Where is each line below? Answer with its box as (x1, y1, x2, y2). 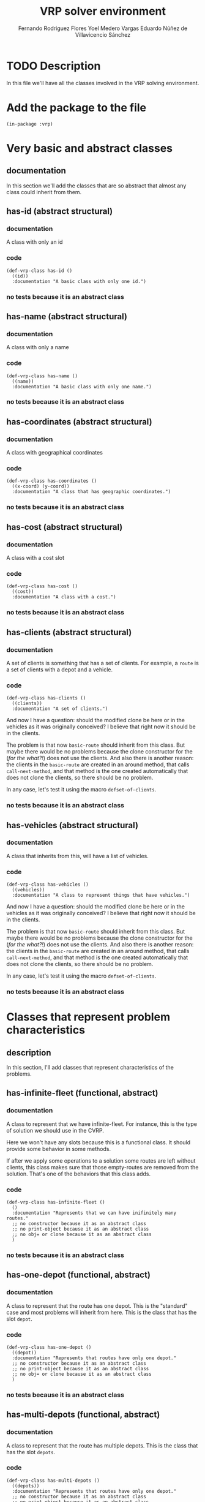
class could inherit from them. (6, 188, 82, 195)
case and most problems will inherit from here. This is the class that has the (6, 1308, 197, 1316)
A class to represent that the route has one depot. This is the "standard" (6, 1302, 188, 1309)
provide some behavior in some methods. (6, 1145, 111, 1152)
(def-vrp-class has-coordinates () (6, 478, 97, 485)
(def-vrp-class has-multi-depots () (6, 1477, 100, 1484)
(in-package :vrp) (6, 121, 53, 127)
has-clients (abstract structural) (6, 627, 132, 638)
